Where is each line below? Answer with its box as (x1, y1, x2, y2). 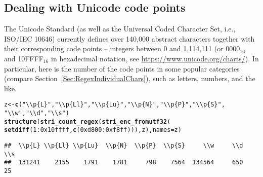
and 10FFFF (4, 53, 43, 63)
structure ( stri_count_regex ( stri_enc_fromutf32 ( (4, 118, 171, 125)
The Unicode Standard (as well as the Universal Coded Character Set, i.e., (4, 23, 236, 34)
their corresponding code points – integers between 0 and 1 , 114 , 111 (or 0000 (4, 43, 240, 54)
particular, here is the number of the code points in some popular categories (4, 63, 240, 74)
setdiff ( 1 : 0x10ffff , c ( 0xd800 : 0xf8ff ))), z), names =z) (4, 126, 182, 134)
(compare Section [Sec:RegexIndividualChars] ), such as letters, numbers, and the (4, 73, 255, 84)
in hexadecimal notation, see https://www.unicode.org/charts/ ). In (51, 53, 259, 63)
